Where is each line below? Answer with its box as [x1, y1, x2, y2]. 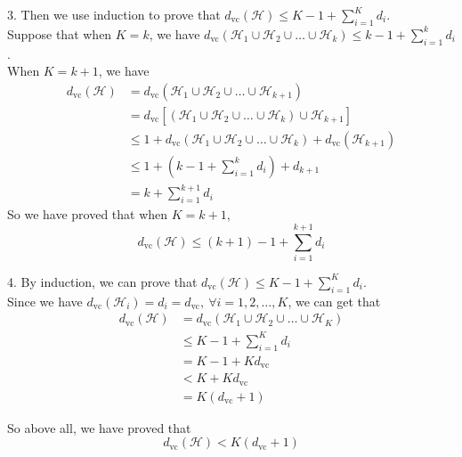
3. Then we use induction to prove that [7, 5, 221, 23]
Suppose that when [7, 24, 112, 43]
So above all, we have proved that [7, 418, 191, 437]
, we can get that [288, 291, 381, 310]
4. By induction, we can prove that [7, 272, 198, 290]
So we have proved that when [7, 205, 168, 224]
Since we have [7, 291, 83, 310]
